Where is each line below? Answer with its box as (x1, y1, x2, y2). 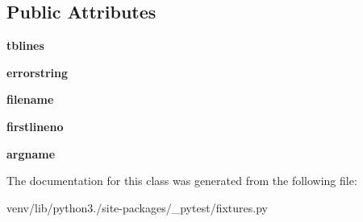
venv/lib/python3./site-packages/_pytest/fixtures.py (6, 199, 268, 216)
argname (6, 145, 56, 162)
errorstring (6, 64, 69, 80)
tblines (6, 37, 44, 54)
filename (6, 91, 54, 108)
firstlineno (6, 117, 64, 134)
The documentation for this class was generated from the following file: (6, 172, 357, 189)
